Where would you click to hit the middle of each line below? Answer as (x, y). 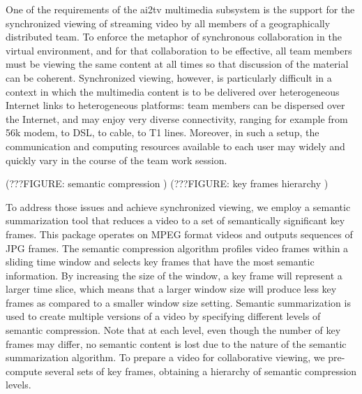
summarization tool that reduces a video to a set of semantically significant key (175, 220)
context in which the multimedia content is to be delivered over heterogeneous (173, 91)
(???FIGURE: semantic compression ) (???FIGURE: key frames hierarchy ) (167, 183)
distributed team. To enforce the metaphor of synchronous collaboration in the (174, 37)
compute (24, 371)
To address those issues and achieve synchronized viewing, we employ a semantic (178, 206)
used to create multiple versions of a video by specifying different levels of (163, 316)
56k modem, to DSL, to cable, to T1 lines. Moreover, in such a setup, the (163, 132)
